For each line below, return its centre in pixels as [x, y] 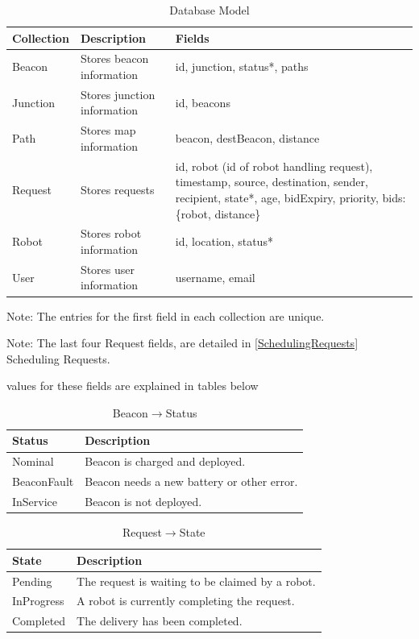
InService [35, 501]
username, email [215, 277]
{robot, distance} [218, 213]
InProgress [38, 601]
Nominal [33, 461]
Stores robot [111, 233]
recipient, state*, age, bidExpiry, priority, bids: [290, 197]
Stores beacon [114, 58]
